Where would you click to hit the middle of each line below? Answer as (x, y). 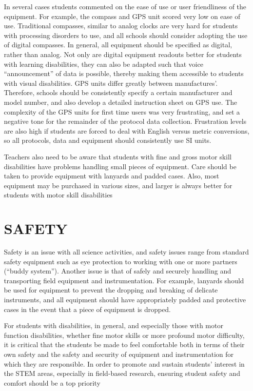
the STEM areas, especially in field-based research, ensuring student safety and (122, 373)
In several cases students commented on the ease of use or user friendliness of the (125, 6)
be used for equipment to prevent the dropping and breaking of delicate (111, 290)
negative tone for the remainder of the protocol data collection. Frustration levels (125, 121)
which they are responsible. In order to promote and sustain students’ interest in (124, 363)
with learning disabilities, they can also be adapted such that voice (104, 64)
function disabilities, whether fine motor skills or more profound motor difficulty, (124, 335)
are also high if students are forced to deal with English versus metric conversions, (127, 130)
